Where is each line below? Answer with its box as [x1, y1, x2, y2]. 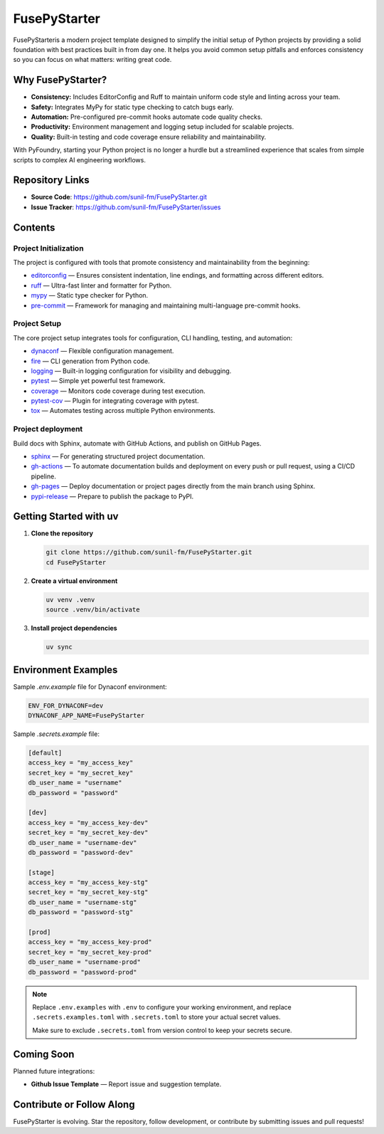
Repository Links [13, 174, 90, 187]
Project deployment [13, 424, 83, 434]
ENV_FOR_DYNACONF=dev [28, 701, 104, 710]
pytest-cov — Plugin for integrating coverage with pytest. [31, 397, 199, 405]
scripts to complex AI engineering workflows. [13, 155, 146, 164]
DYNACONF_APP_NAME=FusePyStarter [28, 712, 145, 720]
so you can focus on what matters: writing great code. [13, 56, 172, 64]
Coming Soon [13, 1048, 75, 1060]
